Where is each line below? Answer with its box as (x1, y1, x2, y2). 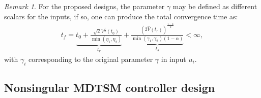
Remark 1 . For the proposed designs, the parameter (4, 1, 165, 11)
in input (161, 54, 186, 64)
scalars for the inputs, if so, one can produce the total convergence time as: (4, 11, 238, 21)
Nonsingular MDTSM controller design (4, 80, 215, 95)
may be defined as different (172, 1, 257, 11)
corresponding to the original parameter (28, 54, 153, 64)
